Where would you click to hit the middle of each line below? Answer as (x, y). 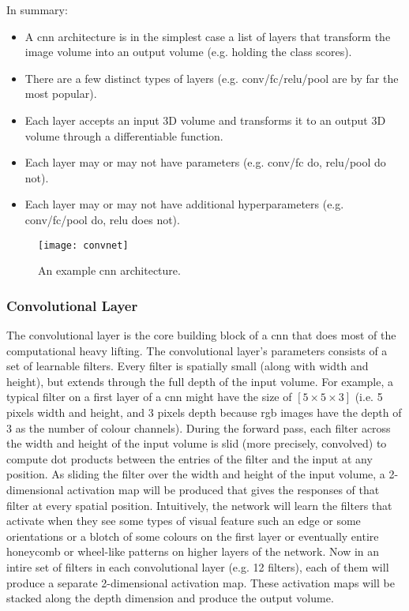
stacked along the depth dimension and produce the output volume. (170, 598)
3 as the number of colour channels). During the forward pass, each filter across (199, 427)
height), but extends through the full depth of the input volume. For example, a (200, 381)
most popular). (61, 94)
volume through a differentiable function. (124, 135)
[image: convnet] (83, 245)
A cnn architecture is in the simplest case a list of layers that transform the (208, 36)
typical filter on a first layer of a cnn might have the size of (149, 397)
